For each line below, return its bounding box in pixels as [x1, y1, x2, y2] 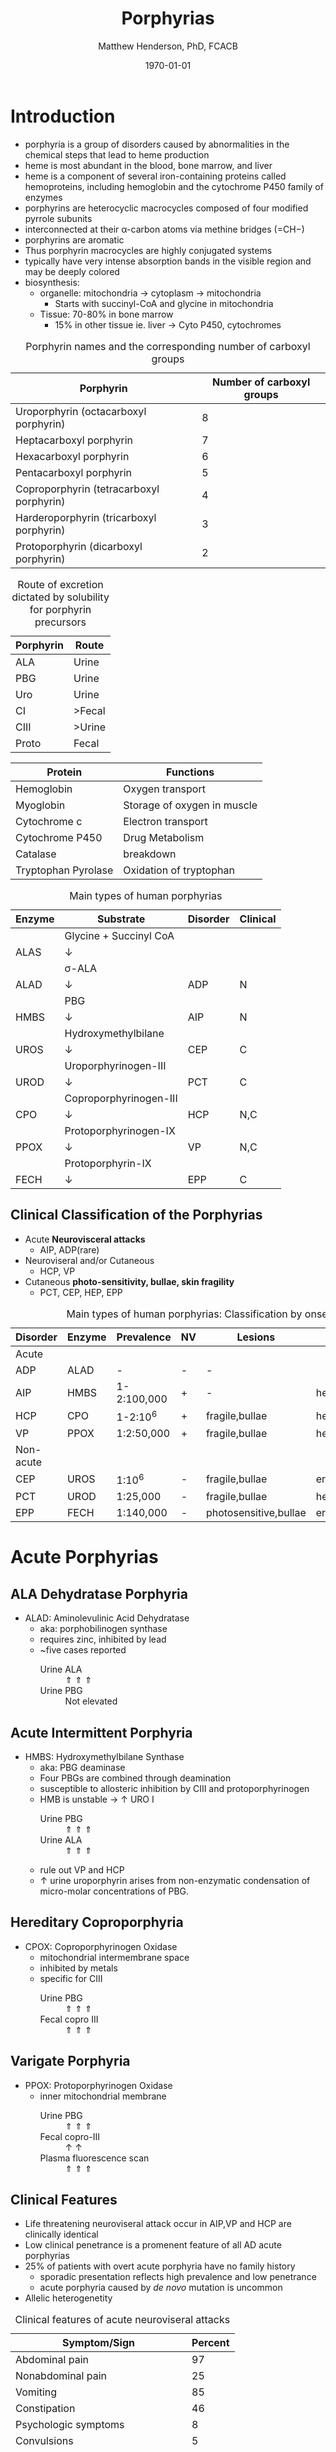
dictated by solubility [11, 590, 110, 604]
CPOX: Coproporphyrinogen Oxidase [24, 1940, 178, 1952]
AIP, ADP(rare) [39, 1243, 100, 1256]
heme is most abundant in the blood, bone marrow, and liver [24, 159, 273, 171]
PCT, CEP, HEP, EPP [39, 1286, 123, 1298]
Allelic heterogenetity [24, 2292, 113, 2304]
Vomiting [15, 2385, 58, 2399]
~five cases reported [39, 1644, 127, 1656]
